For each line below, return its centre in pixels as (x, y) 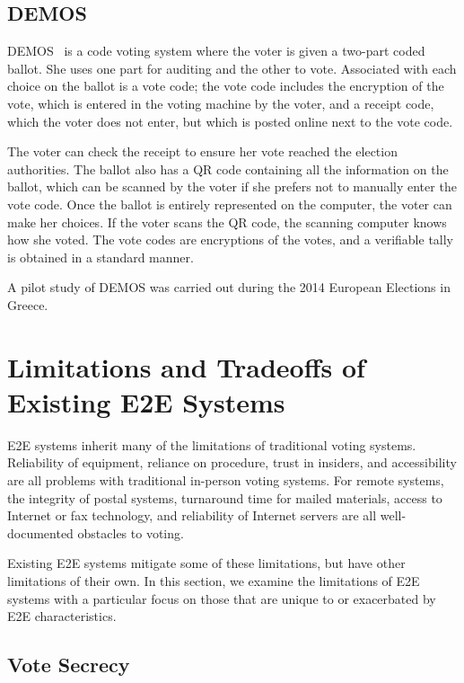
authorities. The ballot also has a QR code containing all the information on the (228, 169)
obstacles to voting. (131, 532)
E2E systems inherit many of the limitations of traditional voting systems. (212, 444)
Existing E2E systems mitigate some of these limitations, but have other (206, 563)
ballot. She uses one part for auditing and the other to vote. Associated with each (232, 68)
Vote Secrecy (69, 665)
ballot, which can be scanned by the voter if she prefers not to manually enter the (232, 186)
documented (40, 532)
